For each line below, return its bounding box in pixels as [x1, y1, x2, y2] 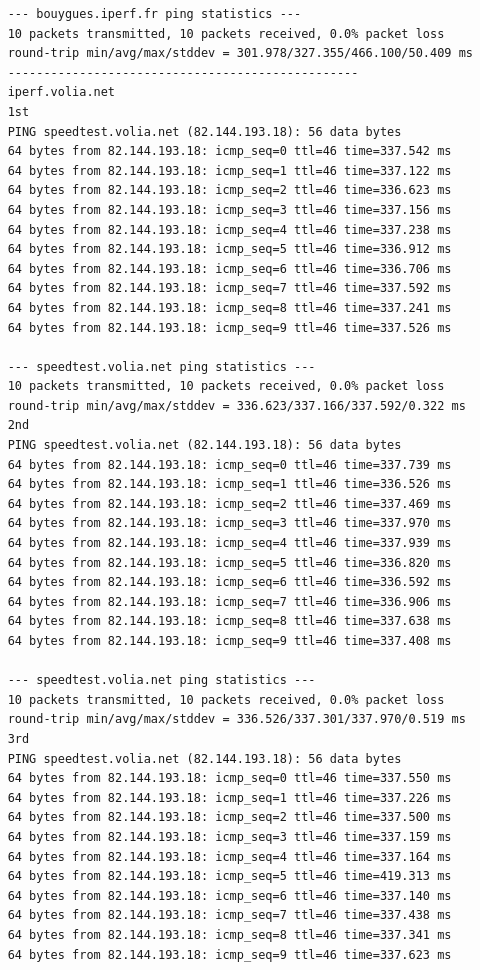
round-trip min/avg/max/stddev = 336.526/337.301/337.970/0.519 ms [7, 712, 466, 727]
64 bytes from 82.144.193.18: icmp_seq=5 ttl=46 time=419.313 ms [7, 869, 452, 884]
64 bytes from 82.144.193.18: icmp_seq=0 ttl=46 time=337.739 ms [7, 457, 452, 472]
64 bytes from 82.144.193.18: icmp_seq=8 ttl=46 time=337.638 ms [7, 614, 452, 629]
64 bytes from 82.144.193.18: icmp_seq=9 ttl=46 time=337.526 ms [7, 320, 452, 335]
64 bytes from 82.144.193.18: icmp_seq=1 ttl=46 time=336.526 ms [7, 477, 452, 492]
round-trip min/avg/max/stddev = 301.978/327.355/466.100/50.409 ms [7, 46, 473, 61]
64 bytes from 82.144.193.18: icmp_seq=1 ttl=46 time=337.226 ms [7, 790, 452, 805]
